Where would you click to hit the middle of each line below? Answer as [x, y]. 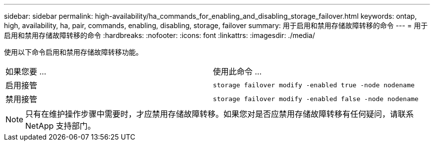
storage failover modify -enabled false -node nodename [316, 99]
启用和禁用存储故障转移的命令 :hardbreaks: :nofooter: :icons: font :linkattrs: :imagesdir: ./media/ [160, 35]
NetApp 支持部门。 [60, 126]
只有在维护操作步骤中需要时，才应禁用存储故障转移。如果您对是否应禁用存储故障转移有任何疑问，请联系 [220, 114]
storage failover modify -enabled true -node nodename [314, 85]
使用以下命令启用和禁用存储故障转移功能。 [73, 52]
